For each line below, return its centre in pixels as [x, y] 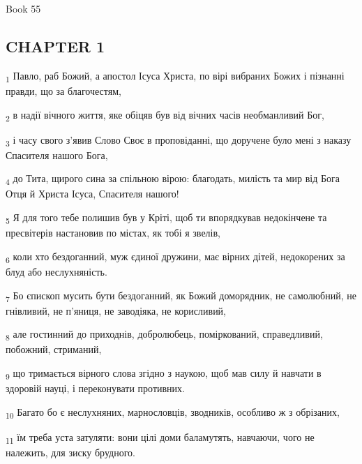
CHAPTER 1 [55, 46]
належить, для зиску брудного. [70, 452]
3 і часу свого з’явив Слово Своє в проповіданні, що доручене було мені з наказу [179, 140]
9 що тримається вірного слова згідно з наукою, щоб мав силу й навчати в [164, 373]
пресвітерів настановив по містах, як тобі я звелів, [113, 233]
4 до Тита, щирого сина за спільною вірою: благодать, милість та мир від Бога [173, 179]
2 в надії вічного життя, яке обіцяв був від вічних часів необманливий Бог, [165, 115]
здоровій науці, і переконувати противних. [95, 388]
